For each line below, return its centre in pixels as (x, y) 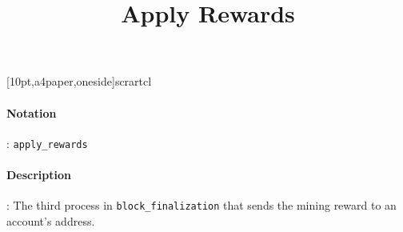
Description (39, 175)
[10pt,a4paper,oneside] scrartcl (79, 81)
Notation (32, 112)
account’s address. (51, 220)
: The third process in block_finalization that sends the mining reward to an (201, 205)
